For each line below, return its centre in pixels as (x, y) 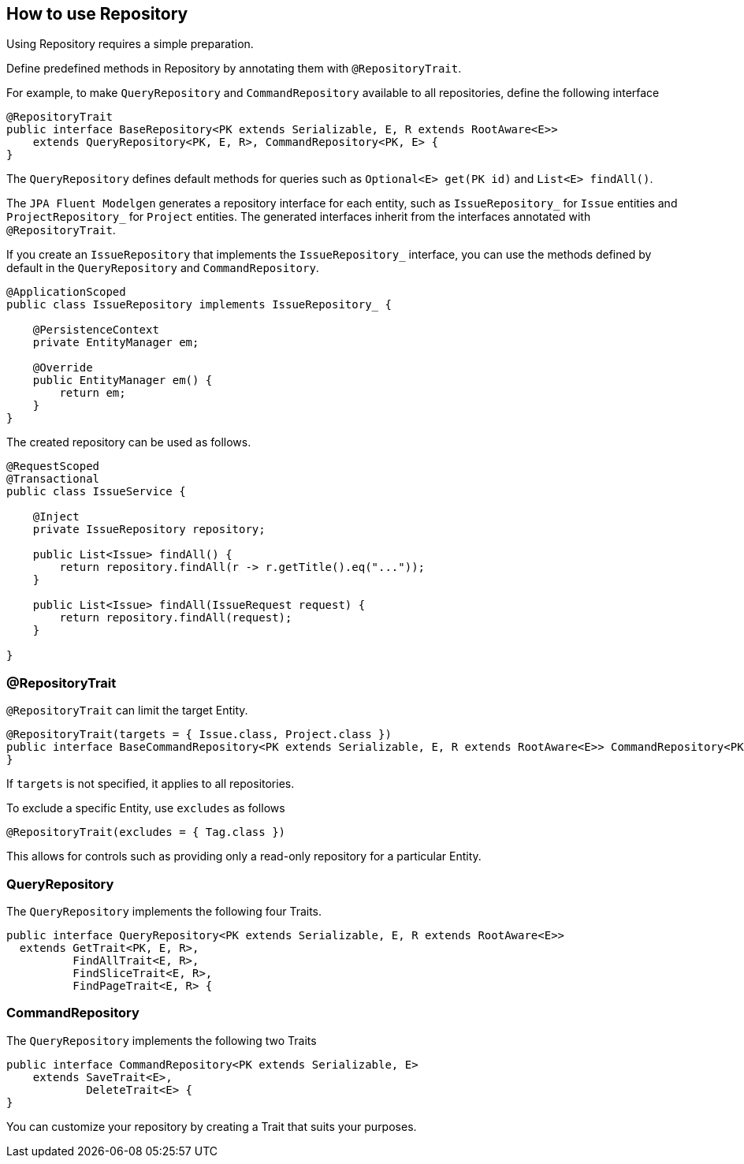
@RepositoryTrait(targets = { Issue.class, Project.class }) (199, 735)
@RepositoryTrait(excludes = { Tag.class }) (146, 832)
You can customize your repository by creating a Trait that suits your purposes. (212, 1126)
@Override (63, 368)
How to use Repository (97, 14)
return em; (93, 393)
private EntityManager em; (116, 343)
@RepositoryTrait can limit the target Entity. (127, 711)
